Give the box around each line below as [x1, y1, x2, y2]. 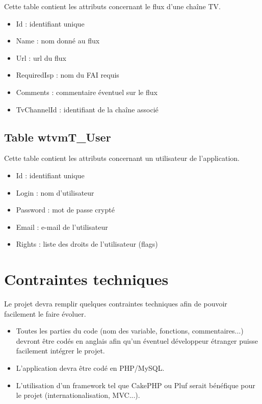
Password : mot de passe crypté [16, 204, 115, 215]
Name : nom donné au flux [16, 35, 100, 46]
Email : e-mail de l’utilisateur [16, 221, 108, 232]
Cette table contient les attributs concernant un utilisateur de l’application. [4, 153, 240, 163]
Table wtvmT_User [4, 129, 111, 145]
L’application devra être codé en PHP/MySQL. [16, 363, 165, 373]
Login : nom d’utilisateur [16, 187, 94, 198]
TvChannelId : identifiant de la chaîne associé [16, 104, 159, 114]
